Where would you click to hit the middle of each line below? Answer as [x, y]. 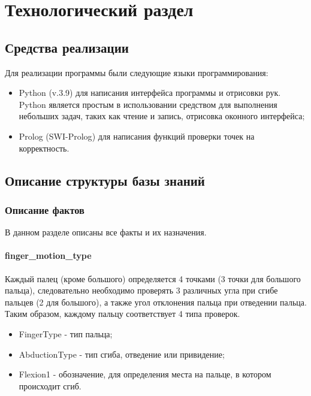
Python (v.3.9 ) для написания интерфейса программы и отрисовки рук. [150, 93]
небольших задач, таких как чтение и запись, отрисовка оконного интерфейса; [162, 116]
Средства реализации [67, 47]
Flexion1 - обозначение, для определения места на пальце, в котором [145, 374]
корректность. [44, 148]
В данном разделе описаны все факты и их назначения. [106, 232]
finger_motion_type [48, 256]
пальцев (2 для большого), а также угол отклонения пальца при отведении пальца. [156, 302]
